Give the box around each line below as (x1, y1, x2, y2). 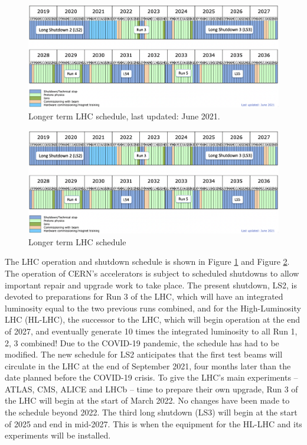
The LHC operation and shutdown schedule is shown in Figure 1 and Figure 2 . (5, 255, 290, 268)
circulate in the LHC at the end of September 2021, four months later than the (5, 359, 291, 372)
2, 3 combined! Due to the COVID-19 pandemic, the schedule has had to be (5, 336, 279, 349)
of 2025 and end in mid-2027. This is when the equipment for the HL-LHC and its (5, 417, 302, 430)
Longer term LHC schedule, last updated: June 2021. (28, 110, 220, 122)
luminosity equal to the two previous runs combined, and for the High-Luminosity (5, 301, 301, 314)
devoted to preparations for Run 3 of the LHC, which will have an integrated (5, 290, 283, 303)
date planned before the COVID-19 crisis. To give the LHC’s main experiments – (5, 371, 298, 384)
